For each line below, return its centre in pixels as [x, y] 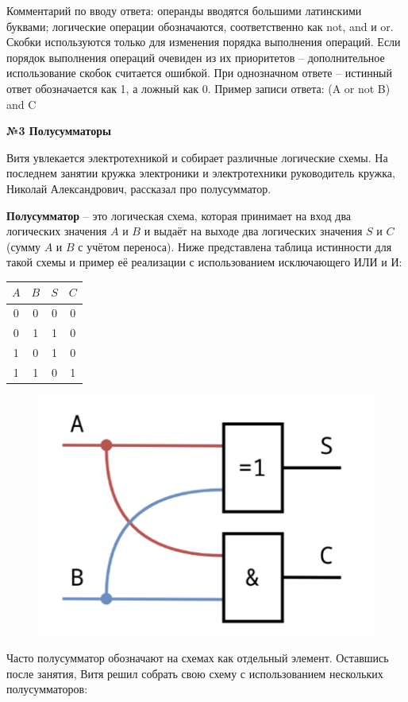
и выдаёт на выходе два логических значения [253, 231]
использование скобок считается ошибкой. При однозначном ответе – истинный [200, 73]
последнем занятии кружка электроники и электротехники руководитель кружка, [201, 173]
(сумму [24, 246]
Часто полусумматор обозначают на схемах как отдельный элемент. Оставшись [198, 657]
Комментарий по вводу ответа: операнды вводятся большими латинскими [184, 10]
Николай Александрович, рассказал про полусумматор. [139, 188]
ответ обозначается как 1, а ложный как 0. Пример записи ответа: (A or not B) [198, 88]
